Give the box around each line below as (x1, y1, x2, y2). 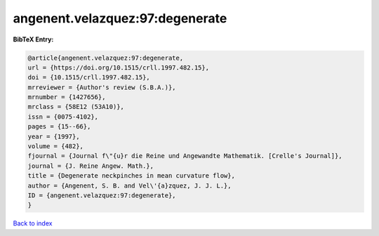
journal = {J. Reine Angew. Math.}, (27, 162, 154, 170)
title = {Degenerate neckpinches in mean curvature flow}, (27, 172, 235, 180)
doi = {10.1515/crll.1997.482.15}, (27, 74, 150, 81)
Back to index (13, 219, 53, 228)
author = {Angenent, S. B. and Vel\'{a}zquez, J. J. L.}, (27, 181, 232, 190)
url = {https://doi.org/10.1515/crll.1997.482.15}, (27, 63, 210, 72)
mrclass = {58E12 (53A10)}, (27, 103, 124, 111)
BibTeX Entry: (13, 35, 54, 44)
